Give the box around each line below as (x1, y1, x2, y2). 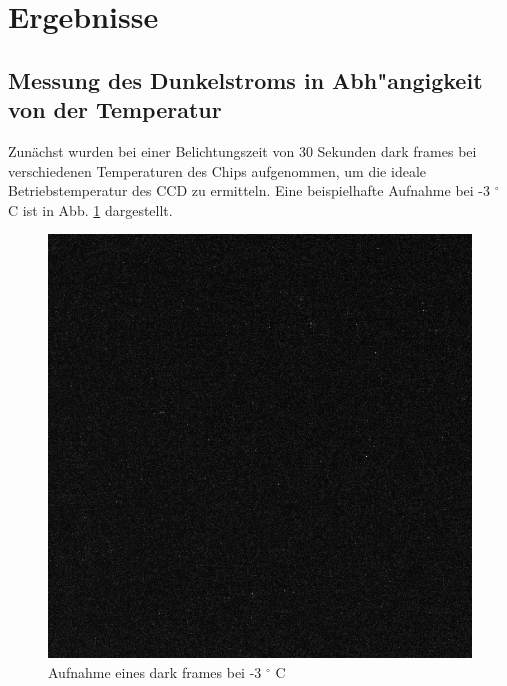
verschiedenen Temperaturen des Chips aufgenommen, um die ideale (8, 160, 426, 181)
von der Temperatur (8, 94, 222, 125)
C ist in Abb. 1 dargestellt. (8, 199, 173, 220)
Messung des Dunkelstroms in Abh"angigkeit (8, 64, 483, 95)
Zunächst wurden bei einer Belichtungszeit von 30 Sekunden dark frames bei (8, 140, 477, 161)
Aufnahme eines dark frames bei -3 (48, 661, 262, 682)
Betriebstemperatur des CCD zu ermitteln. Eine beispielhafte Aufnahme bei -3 (8, 180, 491, 201)
